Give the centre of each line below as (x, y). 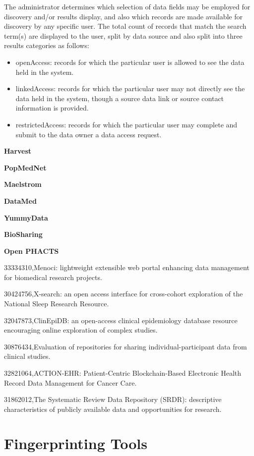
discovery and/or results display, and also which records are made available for (124, 16)
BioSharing (23, 234)
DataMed (20, 200)
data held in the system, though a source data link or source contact (120, 98)
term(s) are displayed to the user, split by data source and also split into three (123, 35)
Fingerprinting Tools (76, 443)
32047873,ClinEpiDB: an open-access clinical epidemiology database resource (121, 320)
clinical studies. (27, 356)
